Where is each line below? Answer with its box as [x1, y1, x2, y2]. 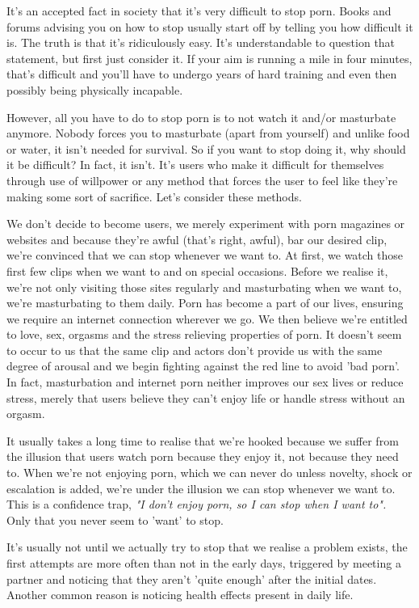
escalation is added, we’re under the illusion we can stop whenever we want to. [6, 479, 396, 496]
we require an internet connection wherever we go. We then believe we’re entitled [6, 310, 408, 327]
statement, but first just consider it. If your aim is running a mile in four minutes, [6, 49, 413, 66]
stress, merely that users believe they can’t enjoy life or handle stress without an [6, 389, 405, 406]
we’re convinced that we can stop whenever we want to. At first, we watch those [6, 247, 404, 264]
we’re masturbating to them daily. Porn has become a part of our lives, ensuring [6, 294, 404, 311]
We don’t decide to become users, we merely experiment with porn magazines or [6, 215, 405, 232]
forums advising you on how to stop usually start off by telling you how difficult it [6, 18, 413, 35]
